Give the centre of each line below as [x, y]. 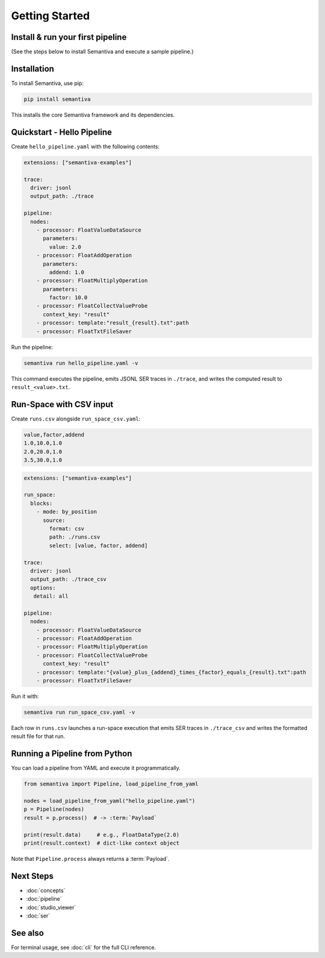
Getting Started [51, 16]
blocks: [42, 503]
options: [43, 588]
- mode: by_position [67, 512]
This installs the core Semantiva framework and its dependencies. [93, 115]
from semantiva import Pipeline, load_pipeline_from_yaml [111, 784]
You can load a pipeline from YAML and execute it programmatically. [96, 768]
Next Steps [32, 876]
